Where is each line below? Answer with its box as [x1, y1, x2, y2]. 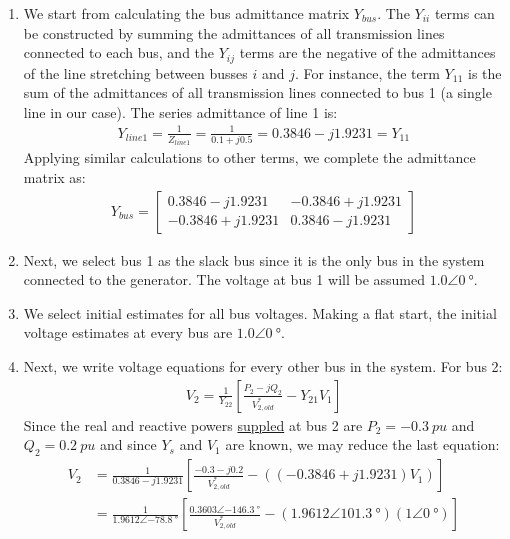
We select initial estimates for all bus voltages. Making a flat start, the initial [23, 302, 497, 323]
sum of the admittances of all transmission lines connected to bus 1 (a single [23, 82, 492, 103]
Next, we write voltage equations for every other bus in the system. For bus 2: [23, 356, 503, 377]
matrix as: [23, 167, 86, 188]
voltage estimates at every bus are [23, 322, 233, 343]
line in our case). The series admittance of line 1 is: [23, 101, 338, 122]
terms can [434, 3, 495, 23]
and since [99, 434, 157, 455]
